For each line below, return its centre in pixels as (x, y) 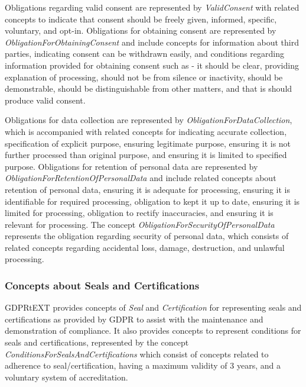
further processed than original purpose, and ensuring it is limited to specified (146, 155)
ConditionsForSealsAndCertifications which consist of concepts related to (137, 354)
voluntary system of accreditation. (66, 377)
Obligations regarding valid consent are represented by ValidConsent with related (152, 7)
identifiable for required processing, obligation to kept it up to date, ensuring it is (152, 201)
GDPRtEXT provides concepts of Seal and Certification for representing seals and (153, 307)
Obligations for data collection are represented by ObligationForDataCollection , (149, 120)
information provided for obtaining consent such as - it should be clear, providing (152, 65)
